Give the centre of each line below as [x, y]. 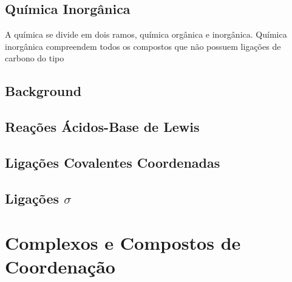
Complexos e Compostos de [123, 243]
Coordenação [60, 267]
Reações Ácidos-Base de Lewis [102, 127]
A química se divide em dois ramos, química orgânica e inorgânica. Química [146, 34]
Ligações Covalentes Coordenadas [113, 162]
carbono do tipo [35, 58]
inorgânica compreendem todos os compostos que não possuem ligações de [143, 46]
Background [43, 91]
